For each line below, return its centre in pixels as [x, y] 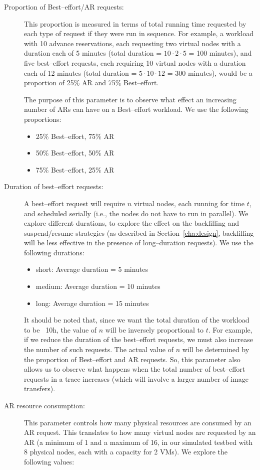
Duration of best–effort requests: [54, 186]
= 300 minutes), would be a [210, 72]
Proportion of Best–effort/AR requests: [64, 7]
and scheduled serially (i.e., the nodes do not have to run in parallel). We [136, 213]
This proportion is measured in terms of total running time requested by [135, 23]
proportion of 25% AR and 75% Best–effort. [91, 83]
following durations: [54, 252]
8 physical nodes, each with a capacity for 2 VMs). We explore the [126, 452]
